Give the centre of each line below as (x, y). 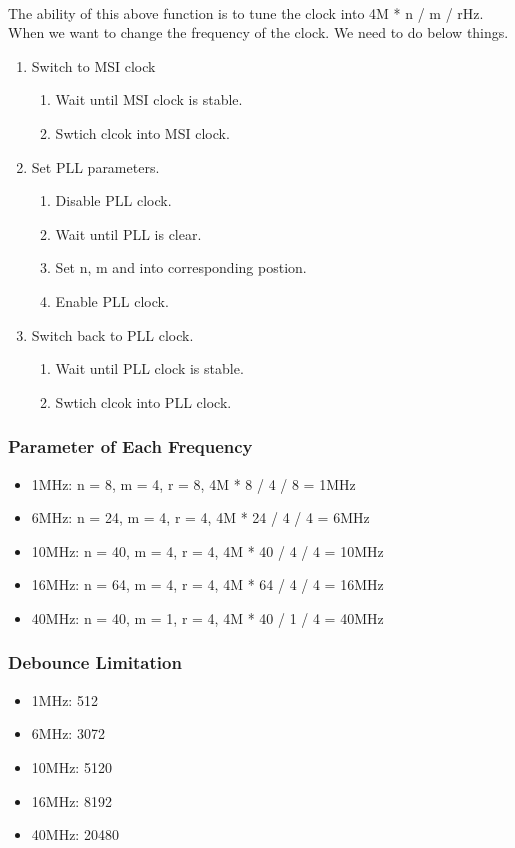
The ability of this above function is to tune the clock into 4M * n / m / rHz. (246, 12)
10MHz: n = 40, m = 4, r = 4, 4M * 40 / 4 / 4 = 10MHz (207, 550)
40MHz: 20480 (75, 834)
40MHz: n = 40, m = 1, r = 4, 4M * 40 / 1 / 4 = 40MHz (207, 617)
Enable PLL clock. (112, 300)
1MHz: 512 (64, 699)
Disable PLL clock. (113, 200)
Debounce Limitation (95, 662)
